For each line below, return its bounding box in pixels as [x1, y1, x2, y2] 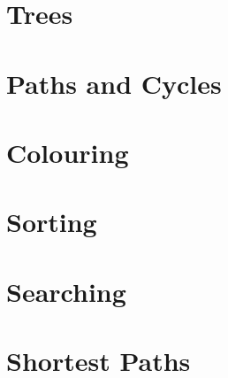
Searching [6, 273, 126, 309]
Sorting [6, 204, 97, 240]
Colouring [6, 134, 129, 170]
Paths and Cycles [6, 65, 222, 101]
